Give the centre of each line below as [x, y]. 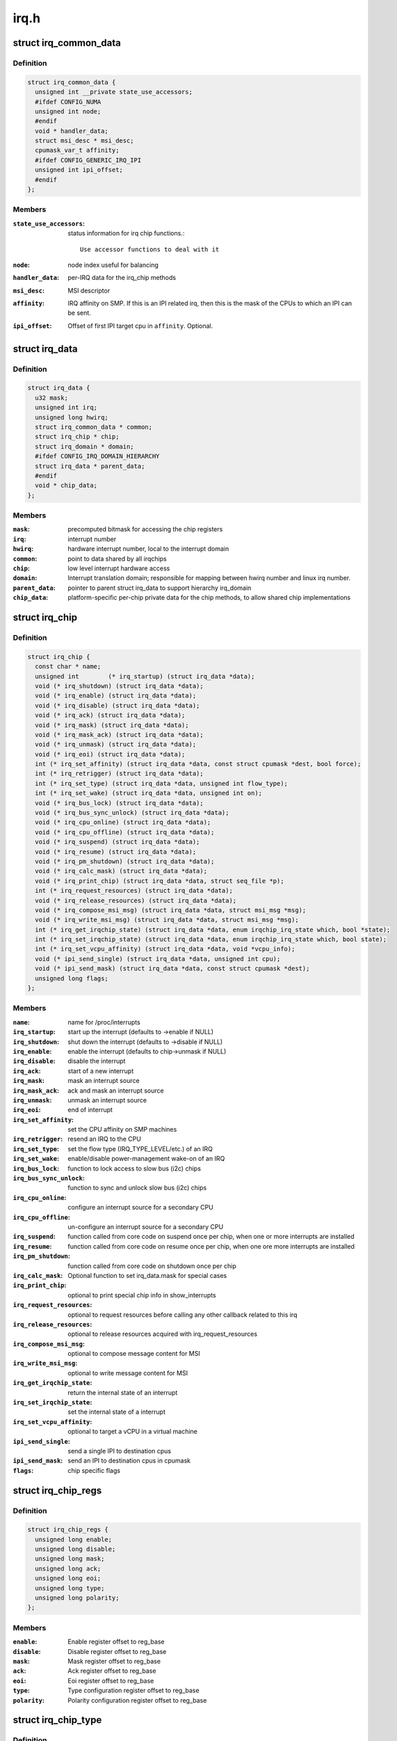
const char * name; [68, 666]
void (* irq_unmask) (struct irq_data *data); [116, 744]
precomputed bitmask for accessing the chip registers [145, 529]
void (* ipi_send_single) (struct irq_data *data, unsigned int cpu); [158, 959]
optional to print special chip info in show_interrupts [142, 1295]
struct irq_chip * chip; [77, 437]
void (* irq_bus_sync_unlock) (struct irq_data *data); [132, 813]
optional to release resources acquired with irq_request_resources [162, 1334]
